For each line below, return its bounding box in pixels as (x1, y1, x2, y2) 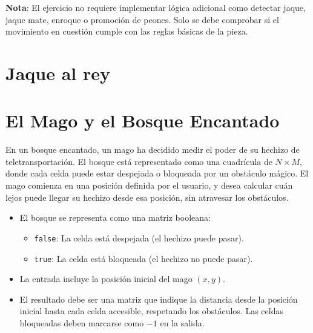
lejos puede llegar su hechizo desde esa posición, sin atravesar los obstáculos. (5, 190, 289, 203)
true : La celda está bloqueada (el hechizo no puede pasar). (34, 252, 253, 264)
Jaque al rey (5, 60, 110, 85)
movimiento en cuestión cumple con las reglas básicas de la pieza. (5, 25, 248, 38)
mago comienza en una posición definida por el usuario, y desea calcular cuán (5, 179, 293, 192)
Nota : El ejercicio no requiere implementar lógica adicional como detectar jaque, (5, 1, 306, 13)
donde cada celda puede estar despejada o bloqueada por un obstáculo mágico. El (5, 167, 309, 180)
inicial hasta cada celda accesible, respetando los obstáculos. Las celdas (19, 304, 283, 317)
